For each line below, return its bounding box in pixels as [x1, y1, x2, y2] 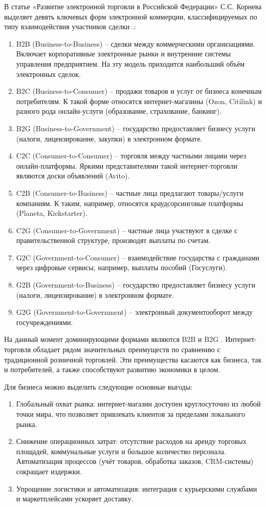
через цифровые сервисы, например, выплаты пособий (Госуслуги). [16, 262, 228, 273]
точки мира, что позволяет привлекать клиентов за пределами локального [16, 409, 245, 419]
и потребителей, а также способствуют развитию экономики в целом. [4, 364, 220, 375]
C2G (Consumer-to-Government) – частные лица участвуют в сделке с [16, 225, 238, 235]
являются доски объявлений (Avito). [16, 170, 130, 181]
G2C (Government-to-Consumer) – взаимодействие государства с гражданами [16, 252, 260, 262]
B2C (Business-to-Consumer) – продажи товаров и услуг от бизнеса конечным [16, 86, 262, 96]
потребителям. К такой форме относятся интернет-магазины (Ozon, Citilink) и [16, 95, 262, 106]
